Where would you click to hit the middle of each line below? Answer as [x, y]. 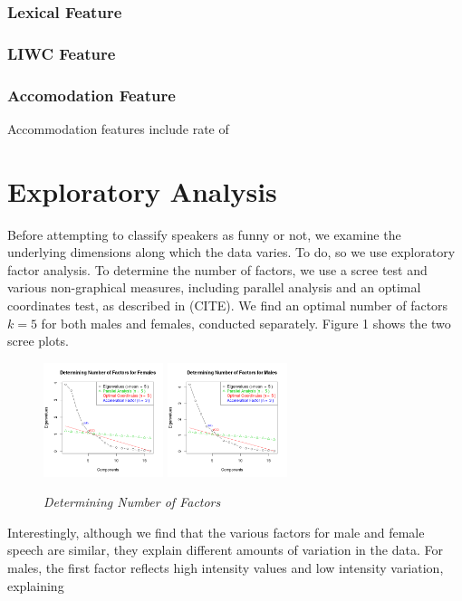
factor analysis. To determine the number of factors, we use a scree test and [217, 269]
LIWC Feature [62, 53]
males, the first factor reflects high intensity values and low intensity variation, [226, 568]
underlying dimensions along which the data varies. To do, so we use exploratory [231, 252]
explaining [36, 585]
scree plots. [38, 341]
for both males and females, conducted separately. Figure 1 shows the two [246, 323]
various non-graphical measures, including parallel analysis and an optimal [214, 287]
